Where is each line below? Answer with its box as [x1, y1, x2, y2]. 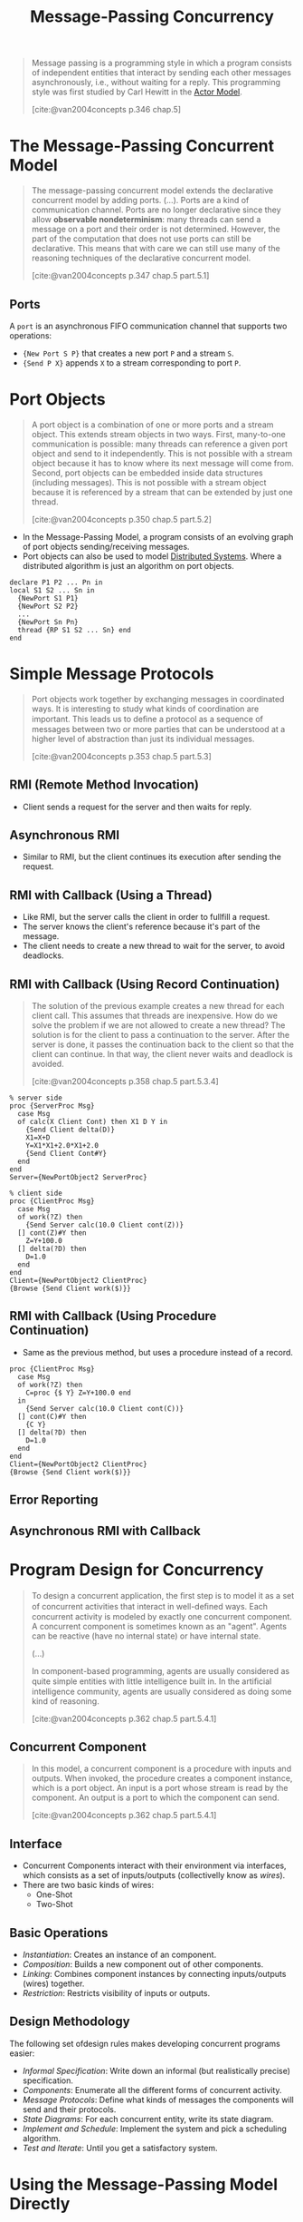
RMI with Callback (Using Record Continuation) [9, 976, 280, 992]
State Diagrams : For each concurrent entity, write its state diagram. [22, 2113, 274, 2124]
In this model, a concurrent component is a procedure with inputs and [31, 1763, 292, 1775]
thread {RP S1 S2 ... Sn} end [17, 625, 131, 634]
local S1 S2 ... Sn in [9, 585, 95, 595]
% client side [9, 1189, 63, 1199]
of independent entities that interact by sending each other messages [31, 67, 292, 78]
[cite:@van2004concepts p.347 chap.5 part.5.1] [31, 270, 210, 281]
